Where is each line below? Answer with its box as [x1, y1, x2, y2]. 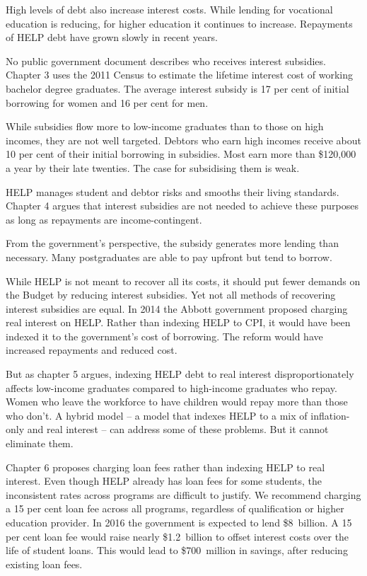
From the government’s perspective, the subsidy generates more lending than [6, 236, 339, 250]
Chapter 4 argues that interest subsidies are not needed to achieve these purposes [6, 198, 359, 213]
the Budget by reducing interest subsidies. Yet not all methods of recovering [6, 287, 336, 302]
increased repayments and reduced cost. [6, 342, 177, 357]
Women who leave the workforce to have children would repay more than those [6, 394, 348, 409]
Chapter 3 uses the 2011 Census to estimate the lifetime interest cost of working [6, 67, 353, 82]
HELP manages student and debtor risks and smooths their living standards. [6, 184, 339, 199]
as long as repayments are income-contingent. [6, 212, 202, 226]
